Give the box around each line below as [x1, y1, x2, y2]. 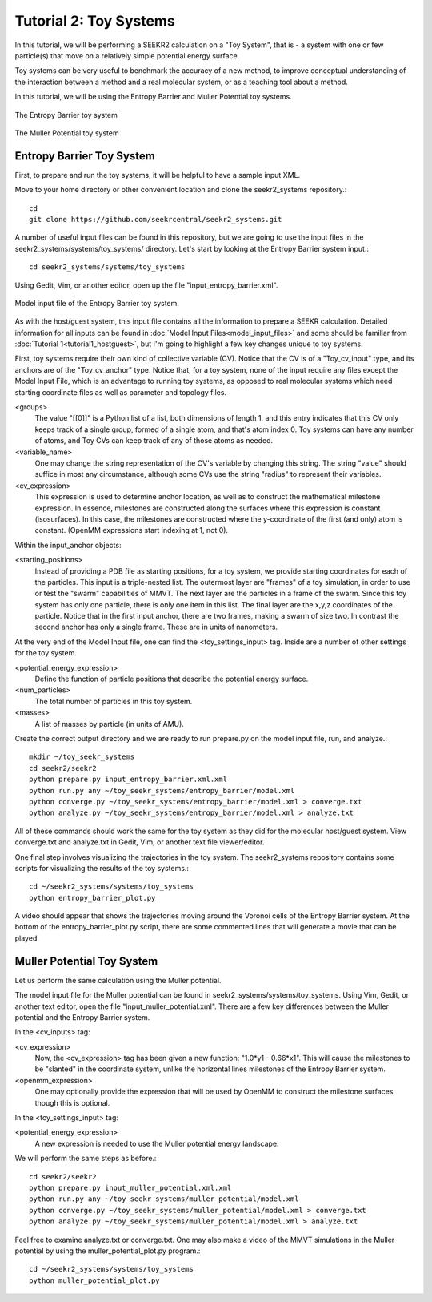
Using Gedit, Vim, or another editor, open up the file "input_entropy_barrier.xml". [14, 280, 278, 290]
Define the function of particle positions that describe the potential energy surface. [34, 674, 309, 684]
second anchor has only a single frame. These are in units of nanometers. [34, 622, 278, 632]
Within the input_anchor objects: [14, 540, 122, 550]
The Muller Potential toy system [14, 128, 119, 138]
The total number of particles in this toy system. [34, 696, 193, 706]
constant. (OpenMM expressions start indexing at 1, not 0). [34, 526, 228, 535]
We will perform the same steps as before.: [14, 1154, 157, 1163]
